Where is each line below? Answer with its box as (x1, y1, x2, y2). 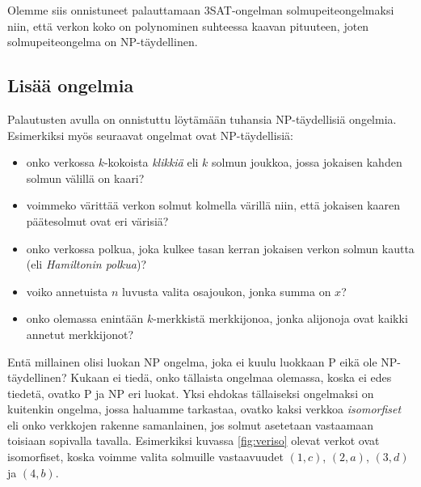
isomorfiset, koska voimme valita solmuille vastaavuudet (7, 448, 284, 465)
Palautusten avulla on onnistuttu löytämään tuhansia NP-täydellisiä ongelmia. (7, 110, 397, 127)
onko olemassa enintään (26, 310, 144, 327)
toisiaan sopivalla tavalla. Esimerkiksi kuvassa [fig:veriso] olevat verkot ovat (7, 432, 380, 449)
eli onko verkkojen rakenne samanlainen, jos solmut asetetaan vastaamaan (7, 416, 374, 433)
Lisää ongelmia (7, 73, 134, 98)
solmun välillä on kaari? (26, 169, 145, 186)
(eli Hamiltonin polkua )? (26, 256, 146, 273)
